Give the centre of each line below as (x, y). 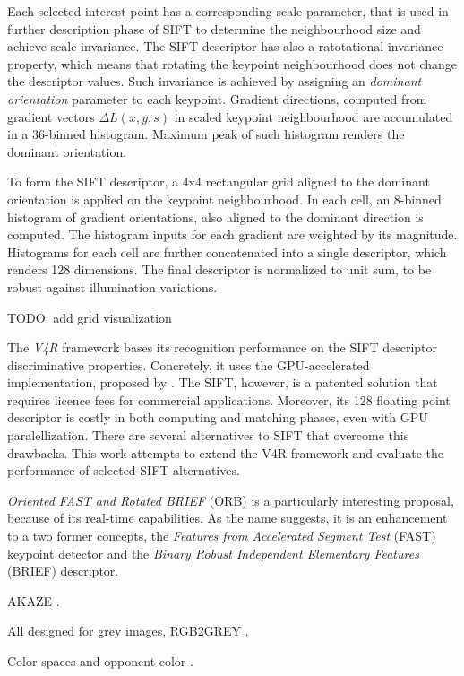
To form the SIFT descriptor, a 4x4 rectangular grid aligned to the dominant (219, 182)
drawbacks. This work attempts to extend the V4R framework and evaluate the (226, 452)
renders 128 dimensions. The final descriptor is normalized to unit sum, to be (219, 269)
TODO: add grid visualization (90, 317)
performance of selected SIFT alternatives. (124, 470)
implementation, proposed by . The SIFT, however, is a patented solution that (223, 382)
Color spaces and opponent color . (100, 661)
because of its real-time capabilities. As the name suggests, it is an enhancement (228, 518)
